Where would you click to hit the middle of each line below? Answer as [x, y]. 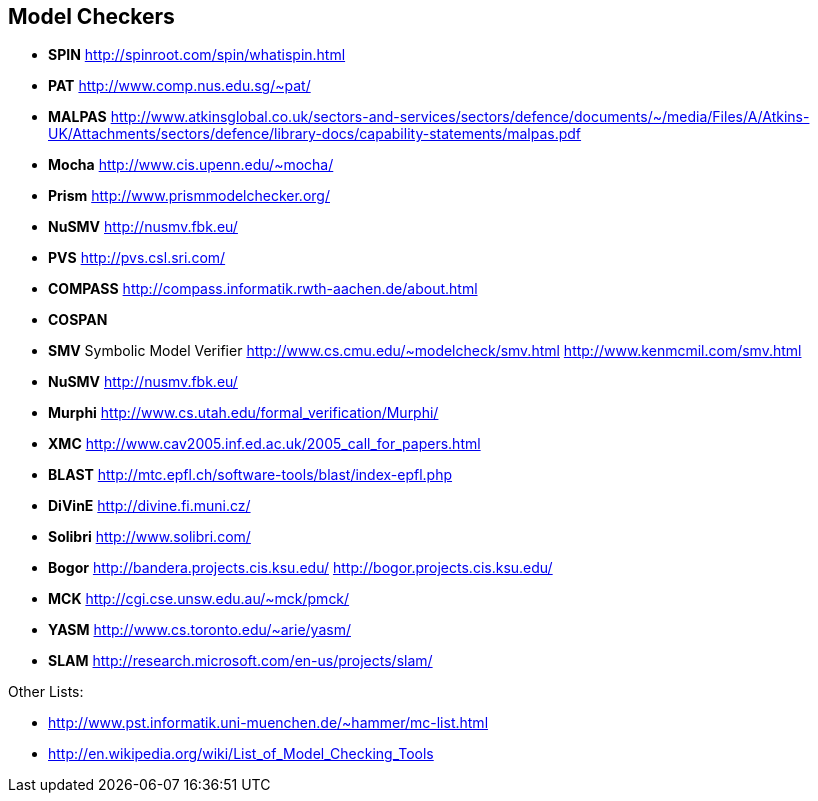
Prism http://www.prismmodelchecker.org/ [189, 196]
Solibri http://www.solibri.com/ [149, 537]
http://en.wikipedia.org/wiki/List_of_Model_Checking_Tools [241, 754]
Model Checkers [91, 16]
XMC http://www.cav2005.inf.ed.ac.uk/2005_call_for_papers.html [264, 444]
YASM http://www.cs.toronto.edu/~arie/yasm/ [199, 630]
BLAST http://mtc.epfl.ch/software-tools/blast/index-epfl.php [250, 475]
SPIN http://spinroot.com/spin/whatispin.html [197, 55]
